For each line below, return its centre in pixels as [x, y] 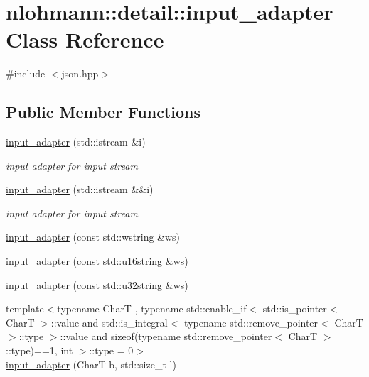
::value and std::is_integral [109, 322]
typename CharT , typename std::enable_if [152, 308]
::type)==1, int [39, 350]
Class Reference [85, 39]
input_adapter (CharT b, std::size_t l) [91, 364]
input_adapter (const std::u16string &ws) [97, 261]
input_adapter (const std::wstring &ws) [93, 237]
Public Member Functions [103, 112]
